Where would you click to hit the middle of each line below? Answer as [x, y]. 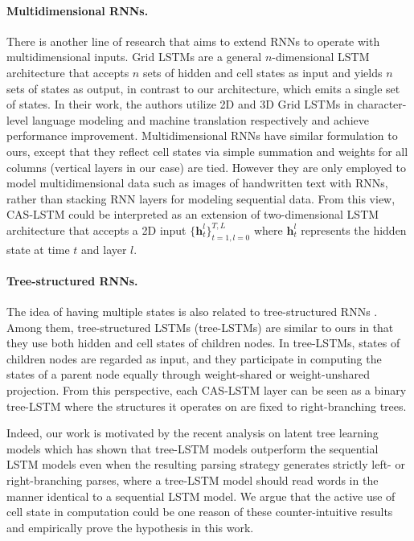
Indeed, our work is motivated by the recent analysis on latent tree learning [193, 433]
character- [382, 104]
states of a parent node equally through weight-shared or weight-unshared [189, 374]
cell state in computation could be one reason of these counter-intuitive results [200, 512]
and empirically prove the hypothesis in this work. [130, 527]
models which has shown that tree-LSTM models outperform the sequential [193, 448]
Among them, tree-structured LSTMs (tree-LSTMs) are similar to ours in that [200, 327]
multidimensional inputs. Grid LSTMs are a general [134, 57]
